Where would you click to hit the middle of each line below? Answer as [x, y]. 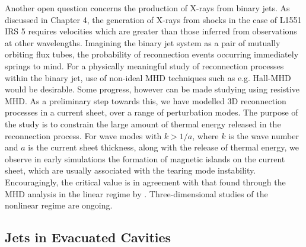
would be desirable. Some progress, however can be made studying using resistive [152, 89]
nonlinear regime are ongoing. [59, 205]
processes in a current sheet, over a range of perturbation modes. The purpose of [152, 112]
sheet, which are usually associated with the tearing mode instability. [130, 170]
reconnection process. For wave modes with [83, 135]
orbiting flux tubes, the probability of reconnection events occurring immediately [152, 54]
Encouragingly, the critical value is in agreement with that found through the [145, 182]
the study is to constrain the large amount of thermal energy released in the [143, 123]
